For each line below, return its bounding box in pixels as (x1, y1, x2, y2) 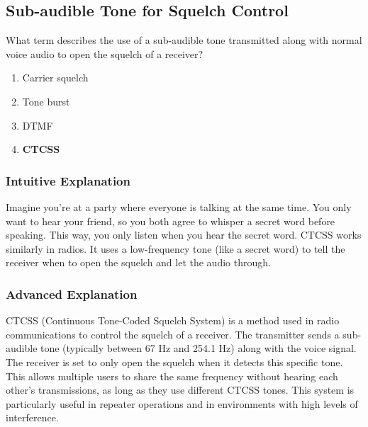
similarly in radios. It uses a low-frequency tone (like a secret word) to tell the (6, 241, 345, 256)
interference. (6, 410, 59, 425)
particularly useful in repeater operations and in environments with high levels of (6, 396, 358, 411)
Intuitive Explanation (6, 171, 130, 189)
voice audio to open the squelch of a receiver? (6, 46, 203, 61)
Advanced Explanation (6, 285, 138, 302)
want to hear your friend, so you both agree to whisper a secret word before (6, 213, 335, 228)
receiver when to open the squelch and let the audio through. (6, 255, 271, 270)
